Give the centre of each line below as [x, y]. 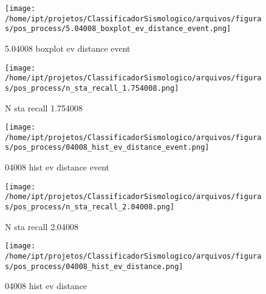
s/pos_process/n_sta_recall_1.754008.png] [92, 88]
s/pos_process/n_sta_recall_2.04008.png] [90, 207]
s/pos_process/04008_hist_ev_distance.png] [94, 266]
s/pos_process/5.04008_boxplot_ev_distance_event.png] [118, 29]
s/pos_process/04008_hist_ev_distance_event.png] [107, 148]
